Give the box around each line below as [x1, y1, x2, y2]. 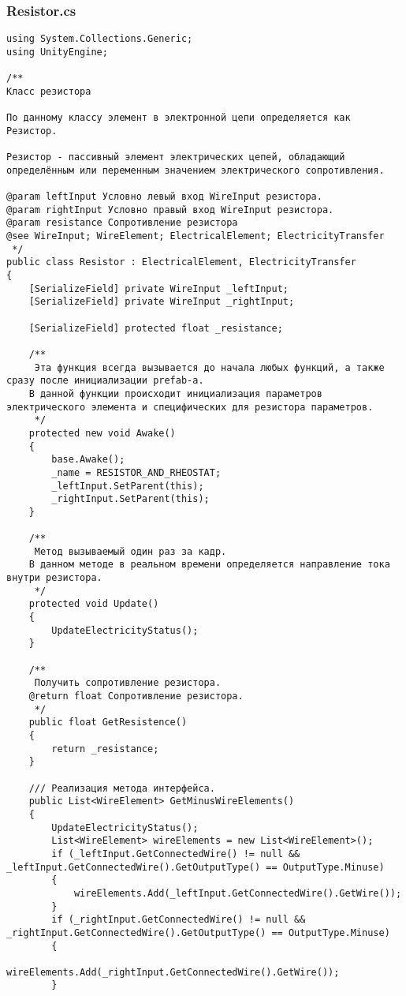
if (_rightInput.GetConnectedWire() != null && [51, 914, 306, 926]
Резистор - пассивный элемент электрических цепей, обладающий [6, 152, 345, 163]
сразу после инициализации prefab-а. [6, 375, 204, 387]
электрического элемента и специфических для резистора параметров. [6, 401, 374, 413]
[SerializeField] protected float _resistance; [28, 322, 283, 334]
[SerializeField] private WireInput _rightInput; [28, 296, 295, 308]
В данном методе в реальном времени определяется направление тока [28, 559, 390, 571]
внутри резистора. [6, 572, 102, 584]
